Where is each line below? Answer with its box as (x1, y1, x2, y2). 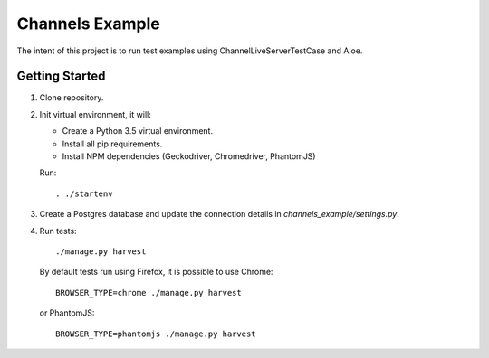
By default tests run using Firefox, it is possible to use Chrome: (39, 267, 273, 278)
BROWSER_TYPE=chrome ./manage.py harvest (55, 287, 242, 297)
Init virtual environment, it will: (39, 108, 151, 119)
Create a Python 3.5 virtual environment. (62, 126, 213, 137)
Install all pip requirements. (62, 138, 163, 149)
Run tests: (39, 225, 77, 236)
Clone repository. (39, 92, 104, 103)
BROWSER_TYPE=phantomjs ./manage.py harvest (55, 328, 257, 339)
